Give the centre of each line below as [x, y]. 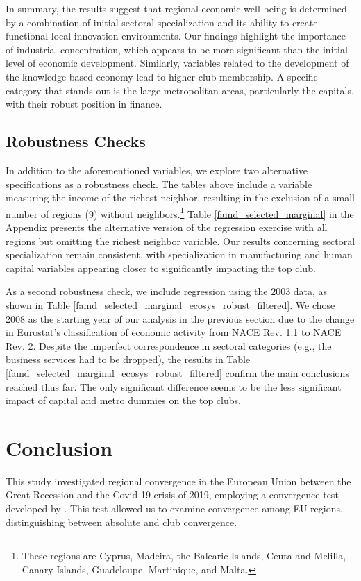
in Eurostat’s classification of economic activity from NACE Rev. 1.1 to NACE [174, 332]
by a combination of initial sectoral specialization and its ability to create [162, 22]
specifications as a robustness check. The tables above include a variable [159, 184]
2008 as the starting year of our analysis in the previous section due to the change [180, 318]
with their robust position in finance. [84, 104]
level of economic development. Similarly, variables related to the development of [177, 63]
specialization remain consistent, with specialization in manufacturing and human [179, 254]
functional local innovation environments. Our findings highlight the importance [176, 36]
